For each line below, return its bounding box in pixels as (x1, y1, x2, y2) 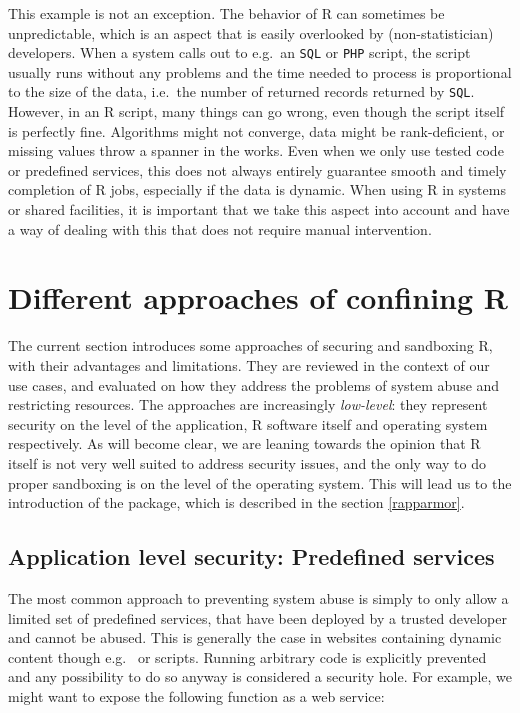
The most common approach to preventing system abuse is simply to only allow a (8, 587, 509, 608)
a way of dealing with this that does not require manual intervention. (8, 218, 432, 239)
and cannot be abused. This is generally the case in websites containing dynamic (8, 627, 502, 648)
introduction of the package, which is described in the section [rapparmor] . (8, 492, 465, 513)
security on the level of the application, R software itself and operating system (8, 413, 488, 434)
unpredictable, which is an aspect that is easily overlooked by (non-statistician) (8, 22, 494, 43)
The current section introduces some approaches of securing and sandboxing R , (8, 335, 493, 356)
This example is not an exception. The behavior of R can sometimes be (8, 3, 445, 23)
